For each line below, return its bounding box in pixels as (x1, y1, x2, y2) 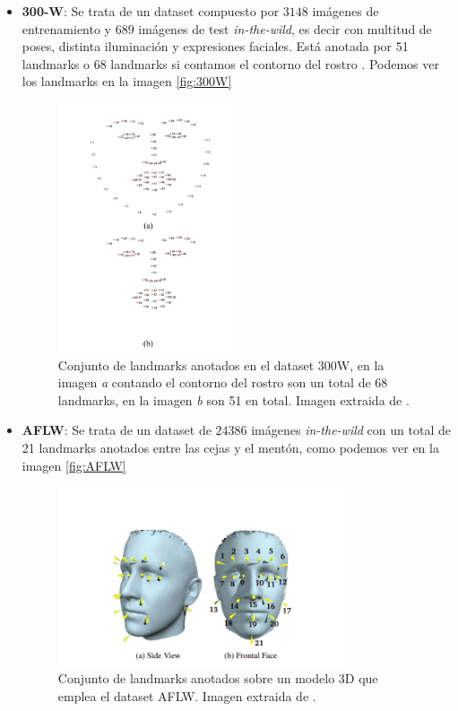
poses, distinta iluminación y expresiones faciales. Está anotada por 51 (22, 37, 409, 56)
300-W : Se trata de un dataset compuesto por (22, 2, 280, 20)
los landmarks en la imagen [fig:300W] (22, 72, 232, 91)
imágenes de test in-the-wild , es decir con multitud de (138, 19, 432, 38)
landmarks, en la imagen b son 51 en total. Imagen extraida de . (57, 390, 410, 409)
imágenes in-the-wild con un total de (251, 421, 451, 439)
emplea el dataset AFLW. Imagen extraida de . (57, 686, 316, 705)
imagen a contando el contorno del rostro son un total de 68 (57, 373, 388, 392)
